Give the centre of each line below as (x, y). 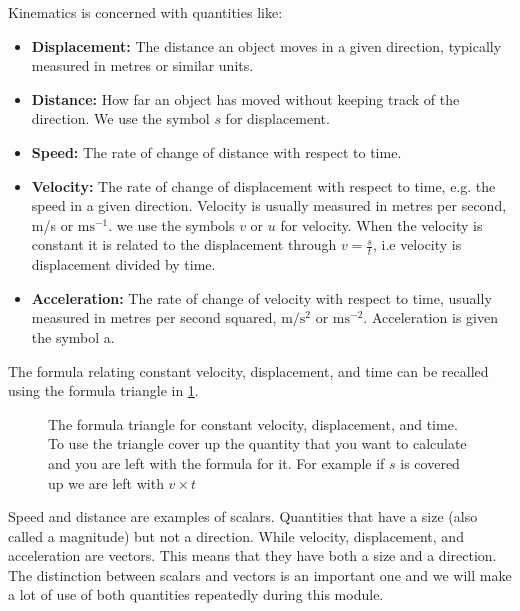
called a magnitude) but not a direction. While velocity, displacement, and (236, 535)
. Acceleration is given (430, 317)
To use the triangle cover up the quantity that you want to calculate (257, 443)
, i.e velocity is (417, 244)
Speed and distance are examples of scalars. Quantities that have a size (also (243, 516)
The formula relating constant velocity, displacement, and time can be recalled (248, 370)
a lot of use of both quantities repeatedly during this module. (196, 594)
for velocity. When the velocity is (381, 224)
